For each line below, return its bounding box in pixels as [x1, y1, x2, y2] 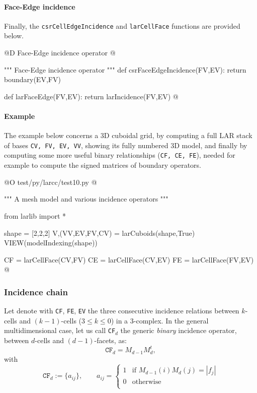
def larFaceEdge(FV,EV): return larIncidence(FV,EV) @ [4, 91, 179, 101]
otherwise [132, 378, 161, 386]
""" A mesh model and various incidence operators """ [4, 193, 168, 204]
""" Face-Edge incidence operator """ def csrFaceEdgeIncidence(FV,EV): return [4, 64, 246, 75]
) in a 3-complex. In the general [111, 315, 209, 325]
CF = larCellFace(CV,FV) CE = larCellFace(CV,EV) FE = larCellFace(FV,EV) [4, 254, 254, 265]
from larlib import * [4, 210, 66, 221]
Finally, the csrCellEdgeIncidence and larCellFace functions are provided [4, 20, 240, 31]
